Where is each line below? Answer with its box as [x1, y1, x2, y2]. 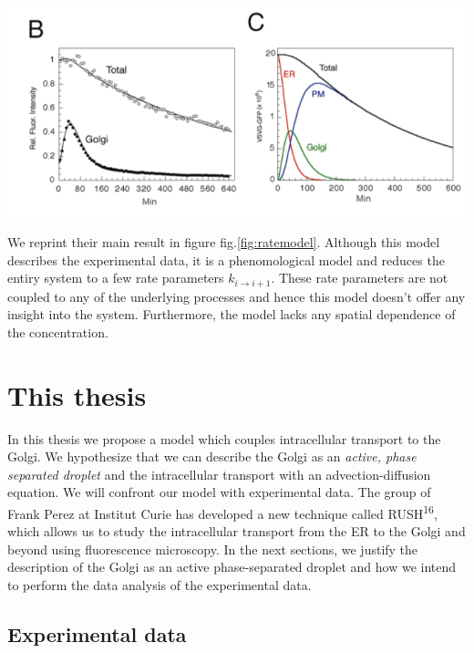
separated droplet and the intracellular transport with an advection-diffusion [7, 464, 431, 483]
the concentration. [7, 322, 108, 341]
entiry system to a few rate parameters [7, 268, 224, 287]
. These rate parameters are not [271, 268, 448, 287]
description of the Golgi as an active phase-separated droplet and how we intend [7, 557, 457, 576]
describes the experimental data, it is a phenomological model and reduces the [7, 250, 445, 269]
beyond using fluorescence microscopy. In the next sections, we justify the [7, 539, 418, 558]
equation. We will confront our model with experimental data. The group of [7, 482, 431, 502]
